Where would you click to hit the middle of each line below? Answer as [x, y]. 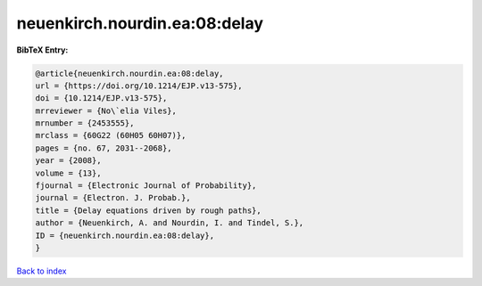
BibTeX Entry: [42, 50]
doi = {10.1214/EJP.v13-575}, [101, 98]
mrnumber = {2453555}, [85, 123]
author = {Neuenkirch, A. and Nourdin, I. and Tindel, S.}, [170, 223]
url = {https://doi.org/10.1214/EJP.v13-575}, [139, 86]
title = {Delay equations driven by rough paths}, [149, 210]
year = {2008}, [68, 161]
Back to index [42, 271]
